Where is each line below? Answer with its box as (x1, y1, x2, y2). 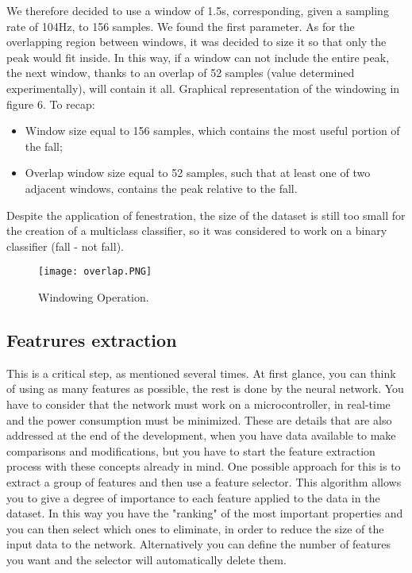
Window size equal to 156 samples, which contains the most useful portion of (25, 122, 400, 139)
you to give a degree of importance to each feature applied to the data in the (6, 489, 380, 506)
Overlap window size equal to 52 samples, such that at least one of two (25, 164, 371, 181)
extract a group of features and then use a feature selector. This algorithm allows (6, 473, 402, 490)
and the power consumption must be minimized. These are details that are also (6, 411, 392, 428)
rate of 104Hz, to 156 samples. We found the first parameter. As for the (6, 17, 355, 34)
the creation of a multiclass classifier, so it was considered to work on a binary (6, 222, 387, 239)
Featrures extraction (6, 327, 177, 352)
